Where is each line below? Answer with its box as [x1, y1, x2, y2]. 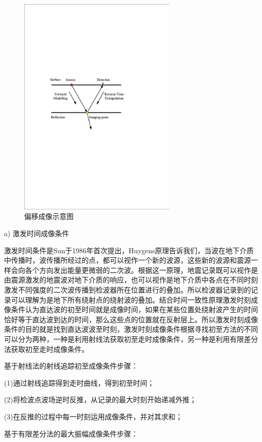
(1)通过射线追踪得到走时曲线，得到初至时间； [4, 377, 154, 388]
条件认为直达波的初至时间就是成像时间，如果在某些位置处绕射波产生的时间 [11, 304, 258, 315]
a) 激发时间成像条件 [4, 228, 70, 239]
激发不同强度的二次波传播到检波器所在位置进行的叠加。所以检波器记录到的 [4, 284, 251, 295]
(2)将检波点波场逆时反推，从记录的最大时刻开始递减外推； [4, 394, 196, 405]
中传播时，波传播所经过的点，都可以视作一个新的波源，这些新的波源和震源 [4, 255, 251, 265]
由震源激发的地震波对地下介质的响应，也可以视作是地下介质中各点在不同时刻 [4, 274, 258, 285]
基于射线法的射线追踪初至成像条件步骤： [4, 360, 138, 371]
